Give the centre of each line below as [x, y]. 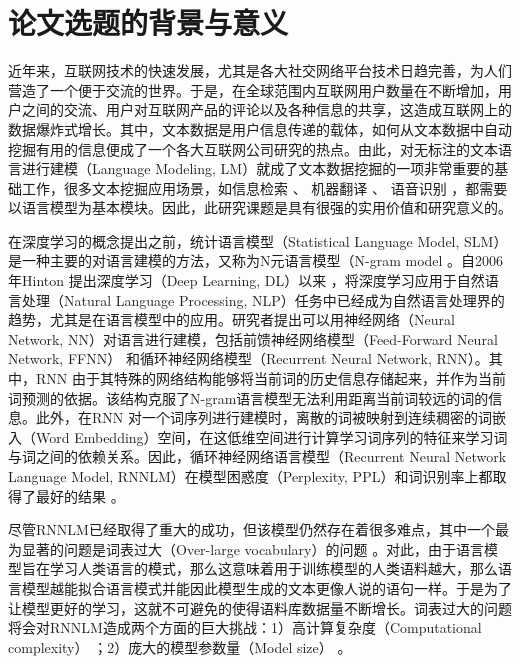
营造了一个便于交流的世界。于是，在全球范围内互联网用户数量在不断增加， [253, 89]
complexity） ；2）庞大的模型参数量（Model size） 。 [180, 646]
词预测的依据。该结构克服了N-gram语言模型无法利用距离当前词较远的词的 [248, 397]
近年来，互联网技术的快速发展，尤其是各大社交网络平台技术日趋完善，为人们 [260, 70]
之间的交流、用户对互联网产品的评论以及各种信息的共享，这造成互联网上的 [266, 109]
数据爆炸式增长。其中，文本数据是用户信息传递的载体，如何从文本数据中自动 [260, 128]
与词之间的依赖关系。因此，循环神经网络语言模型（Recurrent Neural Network [257, 456]
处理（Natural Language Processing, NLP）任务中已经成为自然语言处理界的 [263, 299]
